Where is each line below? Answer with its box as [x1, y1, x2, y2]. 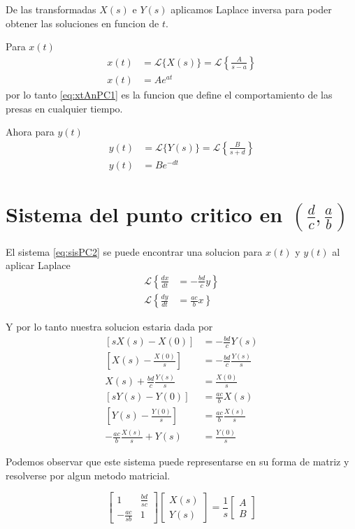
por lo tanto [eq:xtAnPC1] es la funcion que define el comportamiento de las [6, 87, 333, 101]
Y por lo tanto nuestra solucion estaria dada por [6, 319, 213, 334]
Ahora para [6, 124, 55, 139]
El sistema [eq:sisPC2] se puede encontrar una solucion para [6, 244, 263, 259]
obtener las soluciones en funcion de [6, 15, 159, 30]
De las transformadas [6, 2, 96, 16]
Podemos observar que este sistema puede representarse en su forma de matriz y [6, 454, 349, 469]
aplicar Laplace [6, 258, 71, 273]
